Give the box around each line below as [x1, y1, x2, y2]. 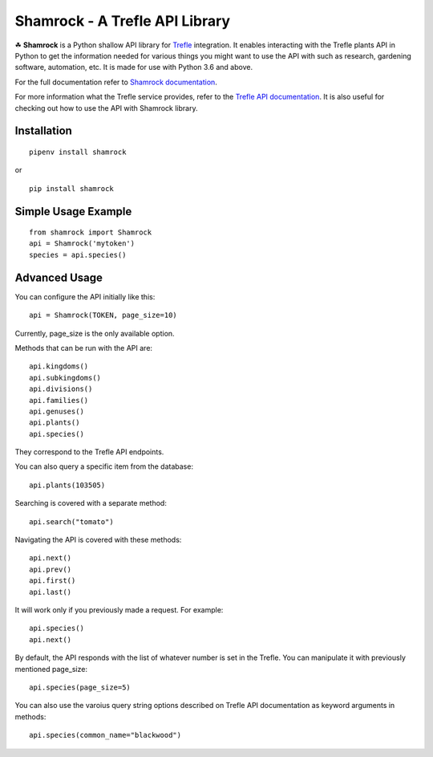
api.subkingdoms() [29, 373, 102, 382]
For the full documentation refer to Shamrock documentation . [14, 77, 218, 87]
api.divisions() [29, 385, 93, 393]
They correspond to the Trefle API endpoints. [14, 447, 164, 457]
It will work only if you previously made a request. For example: [14, 604, 224, 614]
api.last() [29, 587, 72, 596]
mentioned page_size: [14, 664, 88, 674]
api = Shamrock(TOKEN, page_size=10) [29, 311, 178, 320]
